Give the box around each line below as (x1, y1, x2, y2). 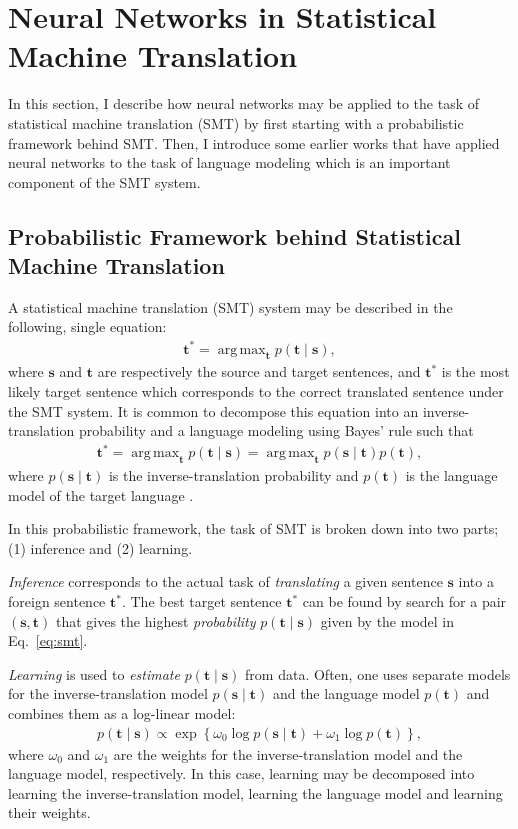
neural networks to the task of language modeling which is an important (8, 152, 451, 173)
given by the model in (320, 610, 455, 631)
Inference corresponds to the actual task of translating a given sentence (8, 571, 443, 592)
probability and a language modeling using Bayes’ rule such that (78, 420, 474, 441)
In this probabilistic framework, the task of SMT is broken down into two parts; (8, 518, 499, 539)
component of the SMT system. (8, 171, 201, 192)
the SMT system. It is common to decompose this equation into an (8, 400, 419, 421)
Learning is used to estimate (8, 663, 180, 684)
